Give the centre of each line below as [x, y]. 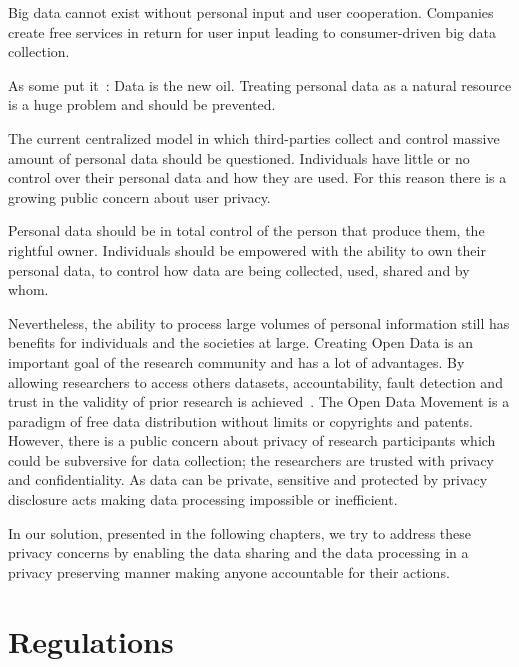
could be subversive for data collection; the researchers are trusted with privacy [251, 459]
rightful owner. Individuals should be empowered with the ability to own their [247, 249]
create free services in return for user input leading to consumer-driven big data [252, 31]
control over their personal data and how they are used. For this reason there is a [257, 177]
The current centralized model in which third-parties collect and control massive [254, 137]
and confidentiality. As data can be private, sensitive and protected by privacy [248, 479]
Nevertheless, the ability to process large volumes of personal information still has [259, 322]
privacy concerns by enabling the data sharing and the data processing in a [238, 552]
